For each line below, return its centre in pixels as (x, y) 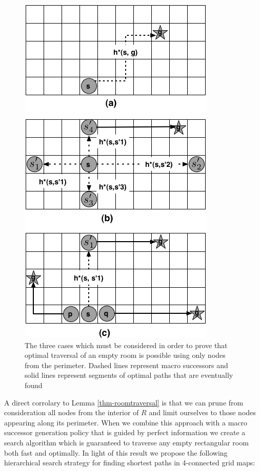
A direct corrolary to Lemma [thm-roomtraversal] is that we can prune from (124, 402)
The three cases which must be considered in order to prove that (126, 345)
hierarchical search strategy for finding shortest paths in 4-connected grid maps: (130, 463)
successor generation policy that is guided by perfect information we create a (125, 432)
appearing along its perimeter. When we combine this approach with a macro (126, 422)
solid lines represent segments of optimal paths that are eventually (129, 375)
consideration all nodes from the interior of (72, 412)
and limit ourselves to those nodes (202, 412)
